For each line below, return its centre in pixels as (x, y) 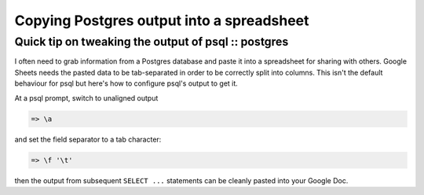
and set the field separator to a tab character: (88, 139)
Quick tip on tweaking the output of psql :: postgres (152, 42)
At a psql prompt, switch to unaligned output (86, 97)
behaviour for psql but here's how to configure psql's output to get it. (126, 83)
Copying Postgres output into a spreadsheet (162, 20)
